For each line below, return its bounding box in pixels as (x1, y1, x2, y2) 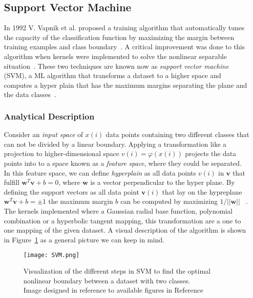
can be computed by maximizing (120, 196, 218, 206)
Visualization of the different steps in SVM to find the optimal (23, 265, 211, 276)
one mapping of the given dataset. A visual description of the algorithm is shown (4, 225, 246, 235)
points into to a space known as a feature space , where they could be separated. (4, 158, 242, 168)
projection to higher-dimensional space (4, 148, 119, 159)
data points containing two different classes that (105, 129, 250, 139)
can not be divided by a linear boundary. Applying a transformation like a (4, 139, 227, 149)
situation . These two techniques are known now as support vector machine (4, 60, 229, 71)
